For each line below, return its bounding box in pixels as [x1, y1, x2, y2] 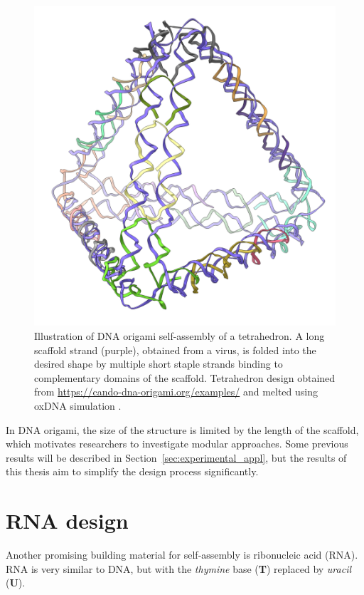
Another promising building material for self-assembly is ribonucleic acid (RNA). [6, 547, 358, 562]
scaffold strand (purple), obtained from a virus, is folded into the [34, 342, 316, 357]
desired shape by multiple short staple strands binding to [34, 356, 283, 371]
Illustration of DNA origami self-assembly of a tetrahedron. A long [34, 328, 325, 343]
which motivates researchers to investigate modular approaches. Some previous [6, 436, 348, 451]
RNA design [6, 506, 129, 535]
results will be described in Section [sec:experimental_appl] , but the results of [6, 450, 347, 465]
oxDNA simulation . [34, 398, 122, 413]
